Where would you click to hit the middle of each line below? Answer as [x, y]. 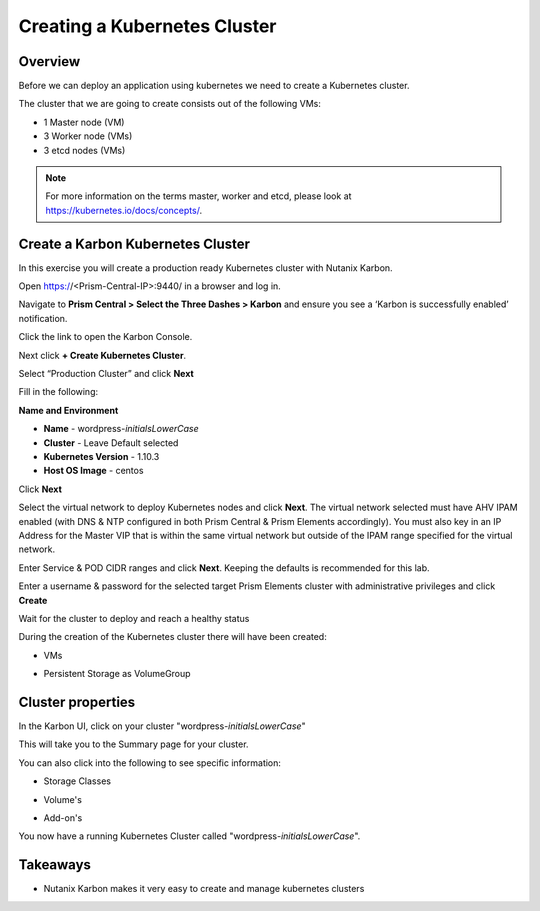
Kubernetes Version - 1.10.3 [101, 456]
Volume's [62, 799]
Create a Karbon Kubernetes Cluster [134, 243]
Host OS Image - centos [93, 471]
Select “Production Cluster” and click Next [106, 374]
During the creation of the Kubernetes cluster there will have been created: [172, 637]
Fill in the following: [58, 392]
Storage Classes [77, 781]
